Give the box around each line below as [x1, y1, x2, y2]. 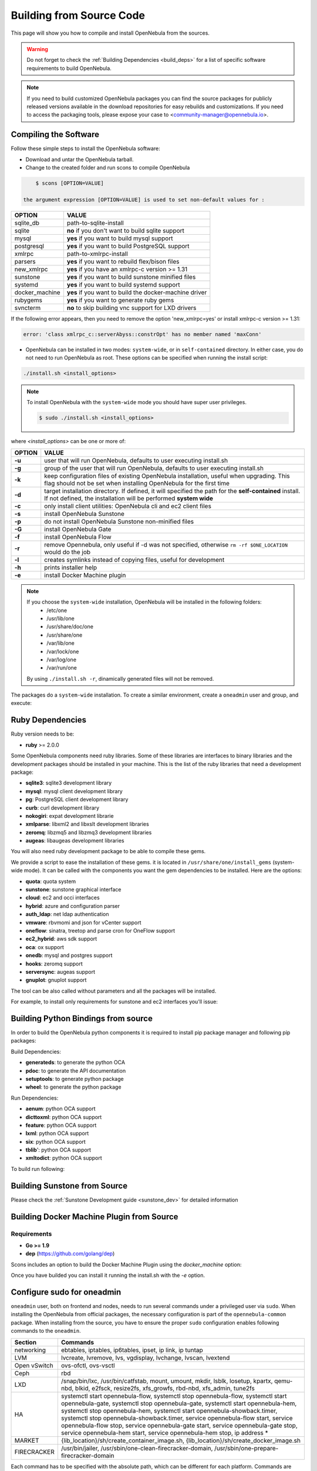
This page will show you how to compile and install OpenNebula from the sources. [11, 29, 210, 36]
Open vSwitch [14, 1361, 53, 1369]
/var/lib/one [46, 640, 75, 647]
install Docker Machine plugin [44, 571, 126, 579]
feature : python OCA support [25, 1121, 97, 1129]
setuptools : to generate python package [25, 1075, 124, 1082]
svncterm [14, 304, 41, 312]
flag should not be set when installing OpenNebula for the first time [44, 479, 230, 487]
